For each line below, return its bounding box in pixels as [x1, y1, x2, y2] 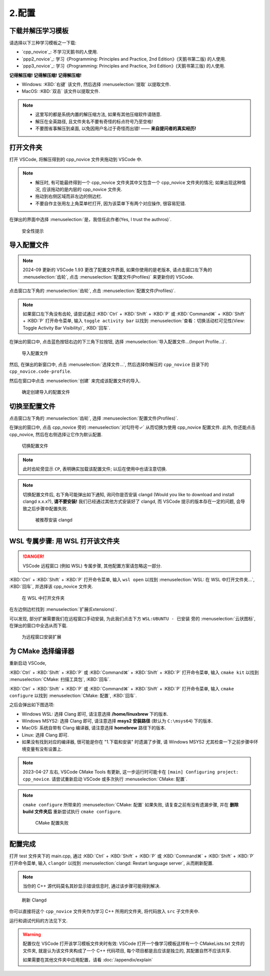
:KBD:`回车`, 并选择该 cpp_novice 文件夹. [9, 583, 93, 590]
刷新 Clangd [21, 897, 47, 903]
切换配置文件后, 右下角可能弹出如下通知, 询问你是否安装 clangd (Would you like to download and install [22, 491, 234, 497]
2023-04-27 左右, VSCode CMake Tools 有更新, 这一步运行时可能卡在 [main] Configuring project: [22, 769, 239, 775]
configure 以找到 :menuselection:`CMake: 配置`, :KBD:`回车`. [9, 692, 137, 698]
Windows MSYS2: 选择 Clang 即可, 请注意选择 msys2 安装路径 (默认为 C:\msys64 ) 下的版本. [21, 718, 213, 724]
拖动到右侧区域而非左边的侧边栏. [35, 193, 102, 200]
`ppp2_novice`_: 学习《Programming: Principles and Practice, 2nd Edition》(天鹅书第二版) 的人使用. [21, 56, 226, 62]
